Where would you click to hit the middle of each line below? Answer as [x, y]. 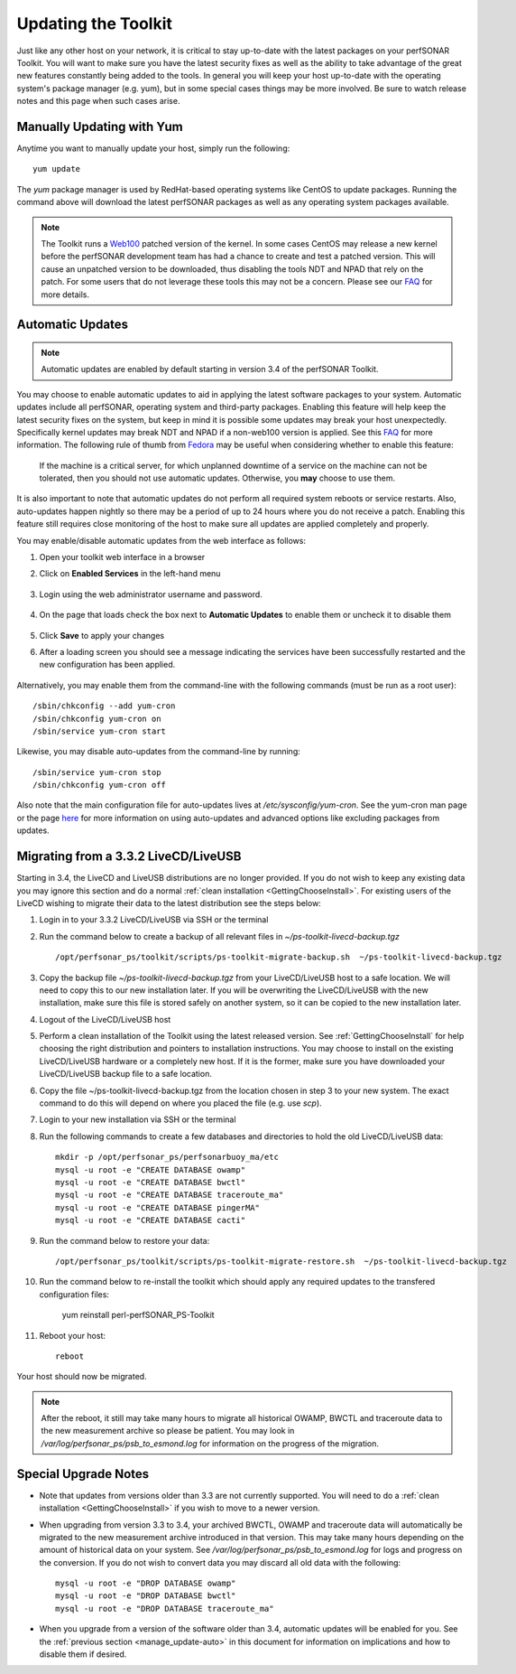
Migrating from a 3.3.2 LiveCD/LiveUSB [129, 857]
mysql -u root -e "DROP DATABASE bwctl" [146, 1596]
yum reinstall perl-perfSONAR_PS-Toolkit [138, 1315]
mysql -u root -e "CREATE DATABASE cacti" [151, 1220]
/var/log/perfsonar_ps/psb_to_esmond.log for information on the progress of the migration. [210, 1443]
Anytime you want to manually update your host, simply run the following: [153, 148]
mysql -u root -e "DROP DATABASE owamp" [146, 1584]
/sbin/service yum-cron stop [97, 772]
